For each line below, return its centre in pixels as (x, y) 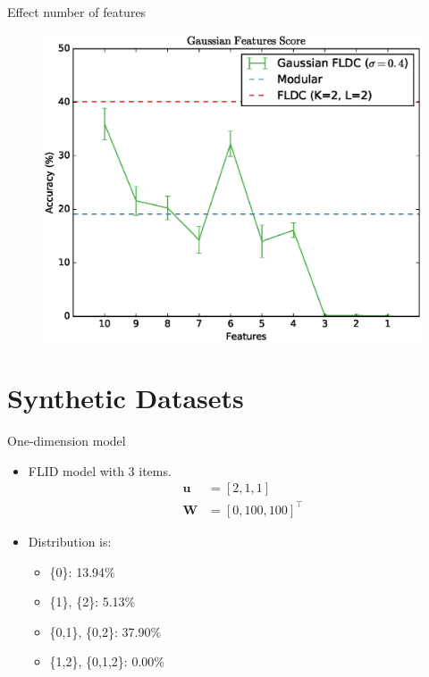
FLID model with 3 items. (100, 470)
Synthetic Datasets (126, 398)
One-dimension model (67, 441)
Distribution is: (70, 541)
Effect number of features (77, 12)
